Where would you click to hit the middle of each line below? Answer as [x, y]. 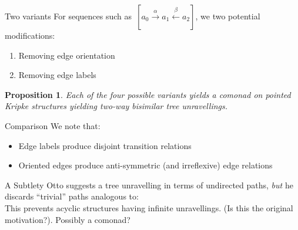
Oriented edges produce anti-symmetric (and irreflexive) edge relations [145, 165]
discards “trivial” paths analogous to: [72, 196]
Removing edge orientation [67, 55]
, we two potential [228, 16]
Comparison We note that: [53, 125]
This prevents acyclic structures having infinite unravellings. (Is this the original [149, 207]
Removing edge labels [57, 75]
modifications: [30, 35]
